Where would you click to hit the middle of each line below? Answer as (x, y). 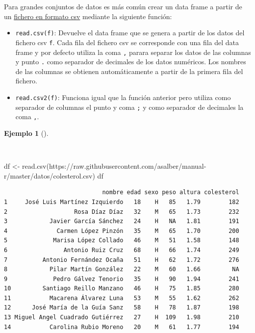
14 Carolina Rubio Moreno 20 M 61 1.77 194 (122, 327)
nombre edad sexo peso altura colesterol (171, 192)
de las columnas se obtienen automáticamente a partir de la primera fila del (129, 71)
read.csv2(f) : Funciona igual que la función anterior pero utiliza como (123, 97)
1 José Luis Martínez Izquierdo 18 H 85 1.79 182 (122, 202)
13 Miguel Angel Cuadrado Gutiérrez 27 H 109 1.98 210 (122, 318)
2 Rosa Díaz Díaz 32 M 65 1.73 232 (122, 212)
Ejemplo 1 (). (26, 133)
